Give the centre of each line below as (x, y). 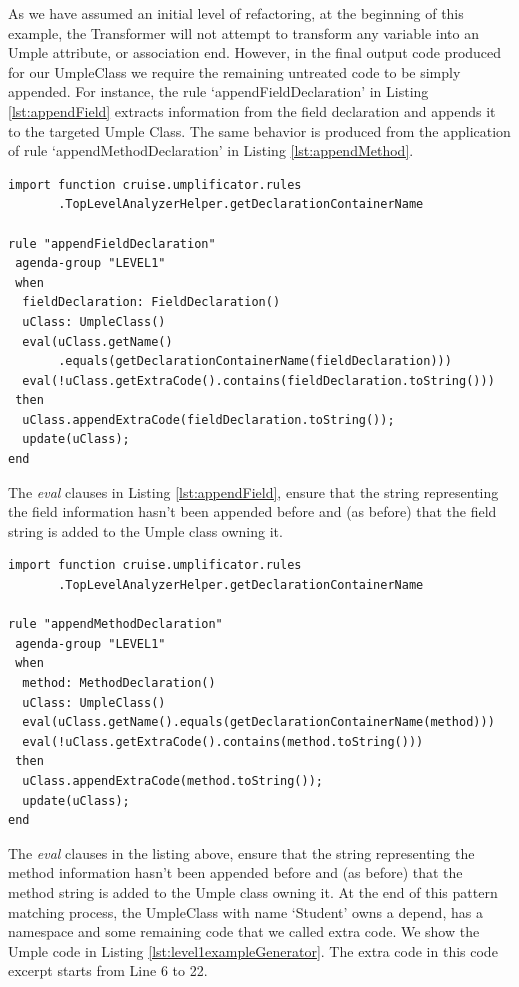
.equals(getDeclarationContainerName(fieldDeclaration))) (255, 361)
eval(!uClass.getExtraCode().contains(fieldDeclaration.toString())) (258, 380)
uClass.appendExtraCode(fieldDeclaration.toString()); (208, 419)
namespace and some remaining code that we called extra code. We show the (244, 931)
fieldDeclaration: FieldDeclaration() (151, 302)
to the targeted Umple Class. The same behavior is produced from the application (259, 130)
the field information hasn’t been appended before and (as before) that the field (252, 511)
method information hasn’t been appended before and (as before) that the (235, 872)
